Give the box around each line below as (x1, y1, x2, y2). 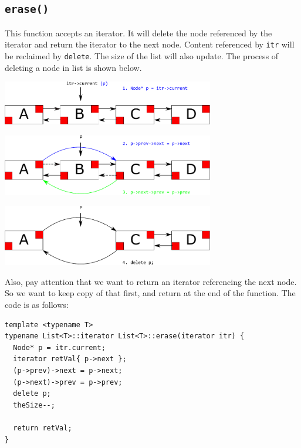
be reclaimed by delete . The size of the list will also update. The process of (5, 50, 279, 62)
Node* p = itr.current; (13, 343, 106, 352)
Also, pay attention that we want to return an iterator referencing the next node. (5, 275, 297, 287)
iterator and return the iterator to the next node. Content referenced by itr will (5, 38, 295, 50)
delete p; (13, 389, 51, 398)
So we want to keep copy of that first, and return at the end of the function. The (5, 287, 296, 299)
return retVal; (13, 423, 72, 432)
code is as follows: (5, 298, 69, 310)
